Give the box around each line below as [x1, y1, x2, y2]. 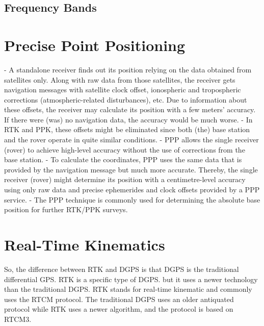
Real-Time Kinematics [4, 234, 165, 255]
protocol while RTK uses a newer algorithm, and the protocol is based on [4, 304, 233, 314]
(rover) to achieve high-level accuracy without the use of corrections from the [4, 144, 245, 155]
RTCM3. [4, 313, 32, 324]
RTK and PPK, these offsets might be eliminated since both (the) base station [4, 124, 250, 135]
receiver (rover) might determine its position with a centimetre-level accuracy [4, 174, 246, 185]
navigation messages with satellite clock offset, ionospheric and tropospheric [4, 84, 241, 95]
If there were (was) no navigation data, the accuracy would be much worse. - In [4, 114, 253, 124]
